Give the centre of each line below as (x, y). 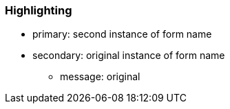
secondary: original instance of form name (129, 56)
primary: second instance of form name (122, 34)
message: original (100, 77)
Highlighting (39, 10)
